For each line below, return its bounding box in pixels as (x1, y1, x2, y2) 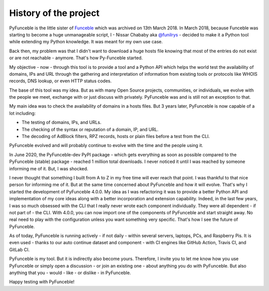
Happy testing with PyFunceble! (9, 279, 75, 285)
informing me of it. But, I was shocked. (9, 165, 89, 171)
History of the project (9, 7, 100, 18)
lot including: (9, 110, 36, 116)
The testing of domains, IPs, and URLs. (21, 120, 102, 126)
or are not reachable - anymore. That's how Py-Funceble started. (9, 55, 143, 61)
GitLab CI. (9, 247, 30, 253)
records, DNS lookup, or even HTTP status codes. (9, 78, 112, 84)
